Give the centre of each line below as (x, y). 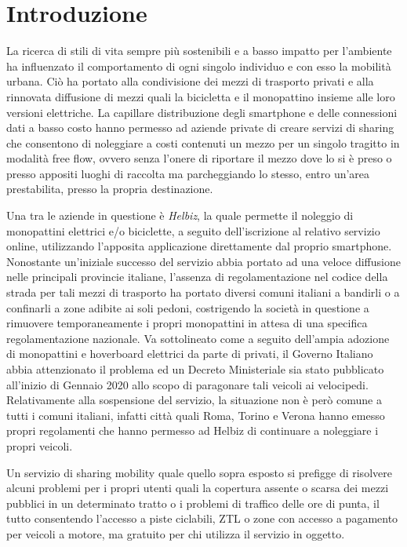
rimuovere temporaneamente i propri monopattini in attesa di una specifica (187, 323)
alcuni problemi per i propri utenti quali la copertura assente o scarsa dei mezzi (198, 488)
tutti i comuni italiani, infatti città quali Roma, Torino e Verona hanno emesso (196, 415)
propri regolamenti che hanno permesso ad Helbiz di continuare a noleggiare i (193, 430)
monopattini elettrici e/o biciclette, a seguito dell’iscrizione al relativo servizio (193, 230)
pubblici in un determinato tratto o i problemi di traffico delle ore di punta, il (193, 503)
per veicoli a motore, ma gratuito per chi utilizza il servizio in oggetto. (176, 533)
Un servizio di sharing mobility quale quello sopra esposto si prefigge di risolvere (199, 472)
